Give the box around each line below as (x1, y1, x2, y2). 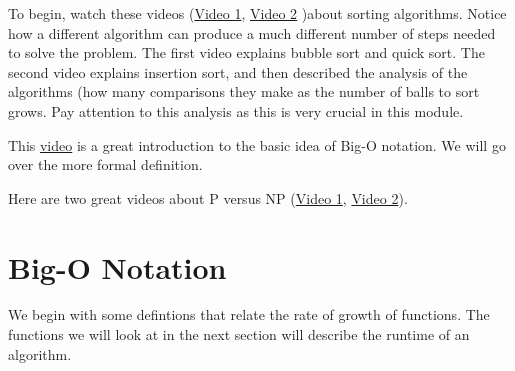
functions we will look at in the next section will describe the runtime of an (8, 324, 470, 345)
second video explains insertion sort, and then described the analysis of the (8, 61, 468, 82)
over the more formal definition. (8, 154, 203, 175)
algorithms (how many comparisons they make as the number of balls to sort (8, 81, 480, 102)
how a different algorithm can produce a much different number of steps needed (8, 22, 496, 43)
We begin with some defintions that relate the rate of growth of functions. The (8, 304, 490, 325)
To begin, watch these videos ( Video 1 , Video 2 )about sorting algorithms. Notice (8, 3, 507, 23)
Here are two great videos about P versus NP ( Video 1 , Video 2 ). (8, 187, 408, 208)
